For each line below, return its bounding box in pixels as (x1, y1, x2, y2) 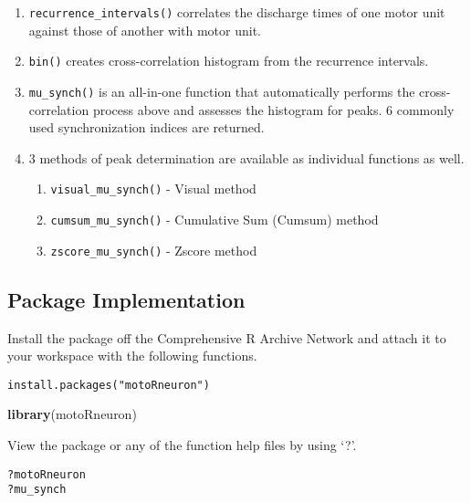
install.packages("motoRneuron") (7, 378, 210, 392)
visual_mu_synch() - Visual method (50, 179, 256, 198)
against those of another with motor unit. (28, 20, 261, 39)
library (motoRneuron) (7, 404, 137, 424)
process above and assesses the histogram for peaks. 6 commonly (92, 100, 455, 119)
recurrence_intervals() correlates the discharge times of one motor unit (28, 3, 445, 21)
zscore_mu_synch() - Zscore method (50, 240, 257, 259)
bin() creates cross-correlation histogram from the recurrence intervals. (28, 51, 429, 70)
